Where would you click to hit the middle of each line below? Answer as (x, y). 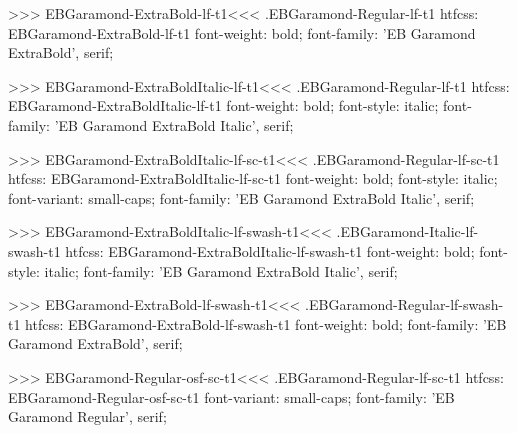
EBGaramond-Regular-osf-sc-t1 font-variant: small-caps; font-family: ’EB (231, 396)
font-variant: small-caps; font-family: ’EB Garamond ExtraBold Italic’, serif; (241, 197)
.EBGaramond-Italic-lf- (407, 231)
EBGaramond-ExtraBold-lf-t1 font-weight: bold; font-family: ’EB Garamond (242, 32)
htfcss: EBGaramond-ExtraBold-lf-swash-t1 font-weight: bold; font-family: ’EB (266, 323)
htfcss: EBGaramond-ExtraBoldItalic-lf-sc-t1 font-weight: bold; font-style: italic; (253, 178)
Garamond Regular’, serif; (87, 416)
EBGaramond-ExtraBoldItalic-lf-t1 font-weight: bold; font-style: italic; (223, 105)
